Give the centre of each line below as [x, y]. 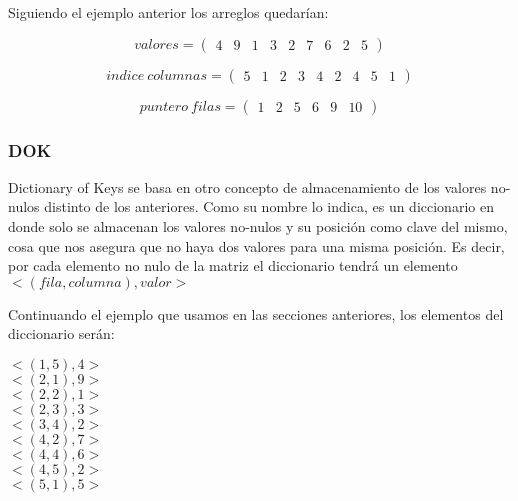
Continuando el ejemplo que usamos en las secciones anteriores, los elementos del [256, 313]
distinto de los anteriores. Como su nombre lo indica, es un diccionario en [269, 206]
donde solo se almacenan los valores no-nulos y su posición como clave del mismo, [258, 226]
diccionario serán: [61, 333]
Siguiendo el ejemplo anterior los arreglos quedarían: [168, 12]
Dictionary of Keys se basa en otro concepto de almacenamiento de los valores [247, 186]
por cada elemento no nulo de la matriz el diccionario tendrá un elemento [233, 265]
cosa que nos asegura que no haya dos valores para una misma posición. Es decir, [256, 245]
